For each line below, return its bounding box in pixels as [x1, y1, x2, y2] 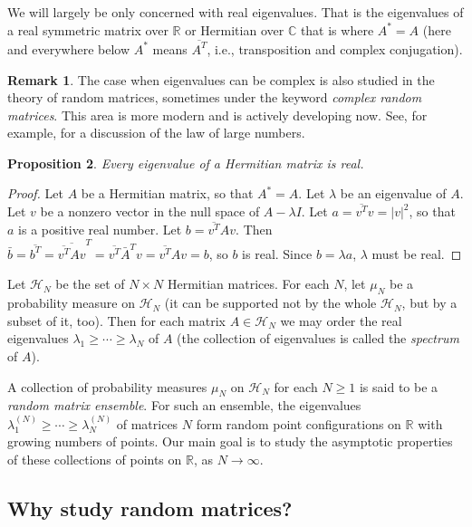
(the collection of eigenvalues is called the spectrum [177, 329, 459, 348]
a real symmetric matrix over [7, 20, 169, 39]
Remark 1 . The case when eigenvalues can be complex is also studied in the [7, 70, 435, 89]
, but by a [401, 293, 458, 312]
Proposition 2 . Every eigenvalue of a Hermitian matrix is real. [7, 153, 364, 172]
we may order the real [280, 311, 402, 330]
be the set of [55, 274, 125, 293]
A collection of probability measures [7, 377, 207, 396]
